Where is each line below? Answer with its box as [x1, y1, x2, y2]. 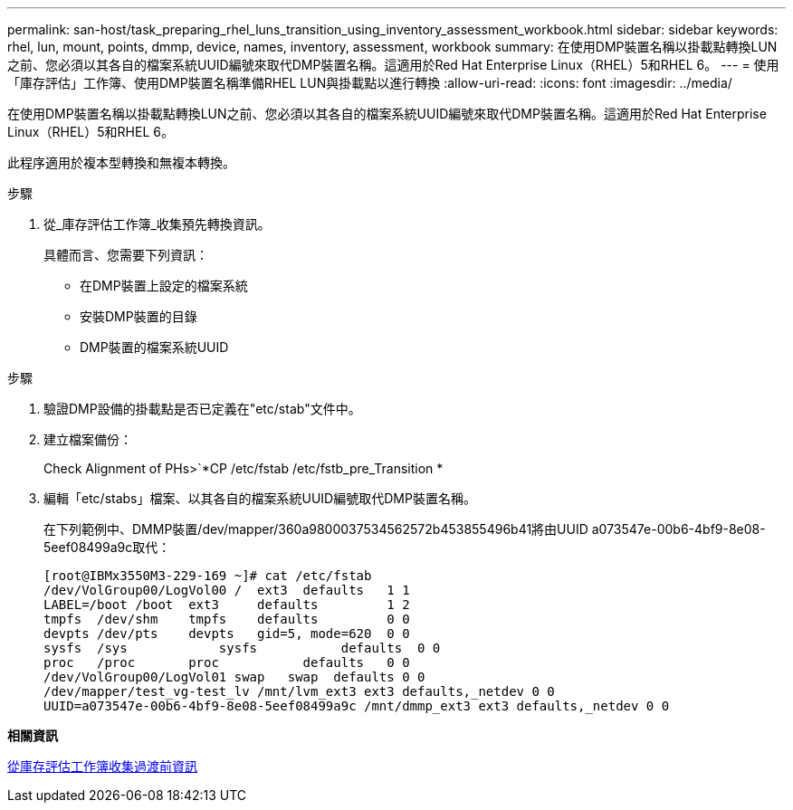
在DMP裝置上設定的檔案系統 [80, 278, 248, 293]
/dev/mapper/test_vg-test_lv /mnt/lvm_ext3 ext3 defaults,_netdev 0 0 [43, 684, 555, 699]
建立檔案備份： [43, 432, 132, 447]
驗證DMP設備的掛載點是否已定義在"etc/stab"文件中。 [43, 401, 361, 416]
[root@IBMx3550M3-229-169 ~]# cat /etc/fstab [43, 568, 372, 583]
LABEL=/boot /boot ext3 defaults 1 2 [43, 597, 410, 612]
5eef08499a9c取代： [43, 539, 171, 555]
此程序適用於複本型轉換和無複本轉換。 [7, 155, 235, 170]
